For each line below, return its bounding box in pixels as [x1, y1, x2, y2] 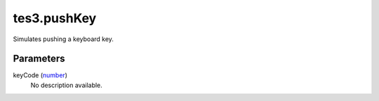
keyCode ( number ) [13, 71, 68, 79]
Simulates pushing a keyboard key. [13, 35, 114, 43]
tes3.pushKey [13, 10, 97, 26]
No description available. [30, 81, 103, 89]
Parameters [13, 53, 65, 65]
